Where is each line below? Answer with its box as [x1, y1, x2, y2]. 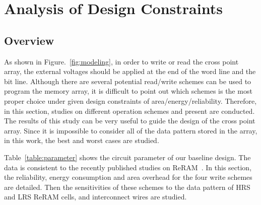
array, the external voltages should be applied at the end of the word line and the [4, 66, 256, 77]
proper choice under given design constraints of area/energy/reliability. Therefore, [4, 95, 257, 106]
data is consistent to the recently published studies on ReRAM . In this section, [4, 162, 252, 172]
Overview [4, 32, 54, 48]
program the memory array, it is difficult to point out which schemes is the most [4, 86, 252, 96]
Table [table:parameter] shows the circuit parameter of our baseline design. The [4, 152, 251, 162]
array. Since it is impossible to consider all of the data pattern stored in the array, [4, 125, 257, 135]
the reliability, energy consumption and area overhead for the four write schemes [4, 172, 252, 182]
